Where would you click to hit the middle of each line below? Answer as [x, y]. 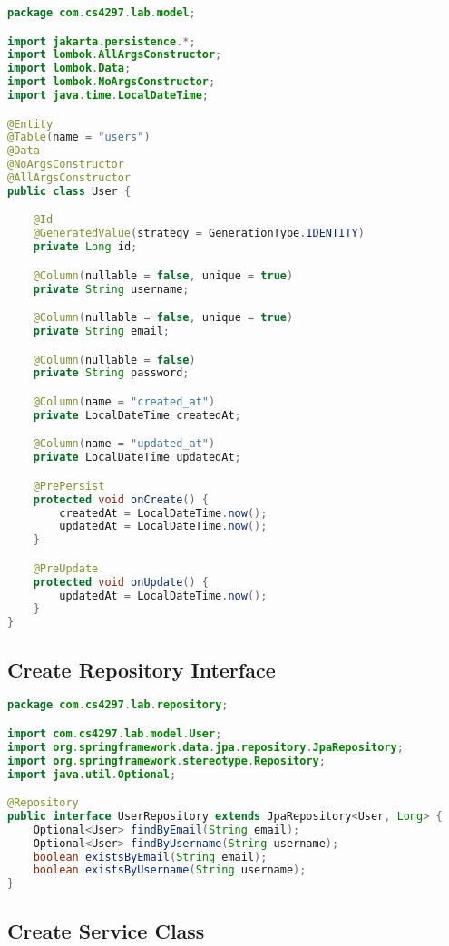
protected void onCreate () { [121, 499]
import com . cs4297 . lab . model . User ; [115, 733]
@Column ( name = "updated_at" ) [124, 444]
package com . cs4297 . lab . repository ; [118, 705]
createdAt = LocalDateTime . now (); [163, 513]
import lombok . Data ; [69, 68]
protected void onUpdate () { [121, 582]
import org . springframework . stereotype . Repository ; [166, 761]
